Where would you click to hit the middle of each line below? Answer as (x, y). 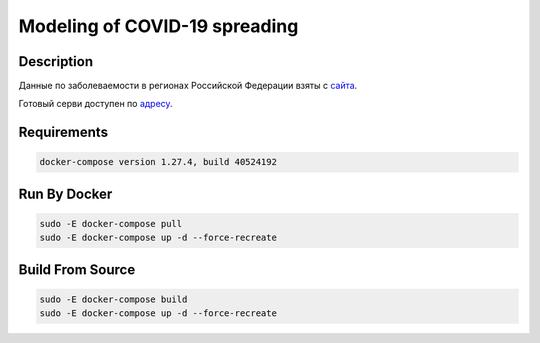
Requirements (63, 132)
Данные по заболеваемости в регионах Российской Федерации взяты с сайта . (188, 86)
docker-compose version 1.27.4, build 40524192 (158, 162)
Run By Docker (65, 193)
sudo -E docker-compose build (113, 299)
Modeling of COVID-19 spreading (158, 26)
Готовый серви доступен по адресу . (96, 104)
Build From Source (77, 269)
